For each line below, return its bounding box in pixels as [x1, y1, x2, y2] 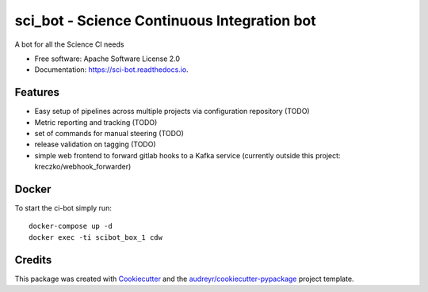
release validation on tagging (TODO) [34, 139, 156, 150]
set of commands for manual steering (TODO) [34, 129, 184, 138]
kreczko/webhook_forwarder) [34, 162, 132, 172]
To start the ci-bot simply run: [14, 203, 113, 213]
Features [14, 85, 59, 99]
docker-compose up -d [29, 222, 113, 231]
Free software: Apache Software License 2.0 [34, 54, 181, 63]
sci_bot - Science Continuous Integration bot [14, 12, 316, 29]
